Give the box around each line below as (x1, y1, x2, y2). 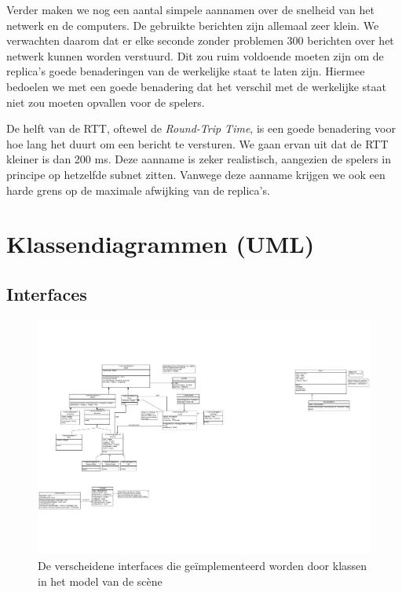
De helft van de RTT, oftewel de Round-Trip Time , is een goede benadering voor (6, 120, 396, 137)
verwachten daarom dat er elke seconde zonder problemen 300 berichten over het (6, 32, 394, 49)
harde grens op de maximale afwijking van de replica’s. (6, 181, 270, 198)
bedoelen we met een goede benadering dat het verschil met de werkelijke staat (6, 78, 386, 94)
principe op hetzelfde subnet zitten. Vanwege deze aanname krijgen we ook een (6, 166, 386, 182)
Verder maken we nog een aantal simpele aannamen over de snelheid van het (6, 2, 375, 17)
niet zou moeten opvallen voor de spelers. (6, 93, 205, 110)
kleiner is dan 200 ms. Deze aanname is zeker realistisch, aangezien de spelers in (6, 151, 392, 167)
